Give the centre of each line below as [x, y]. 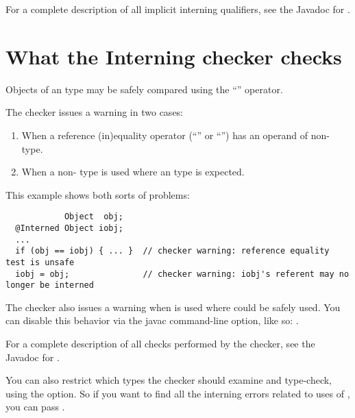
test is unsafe [40, 262]
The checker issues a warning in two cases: [94, 112]
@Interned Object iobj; [69, 228]
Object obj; [94, 217]
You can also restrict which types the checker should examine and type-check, [169, 380]
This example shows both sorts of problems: [98, 194]
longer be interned [50, 285]
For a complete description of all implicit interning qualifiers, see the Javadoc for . [178, 9]
